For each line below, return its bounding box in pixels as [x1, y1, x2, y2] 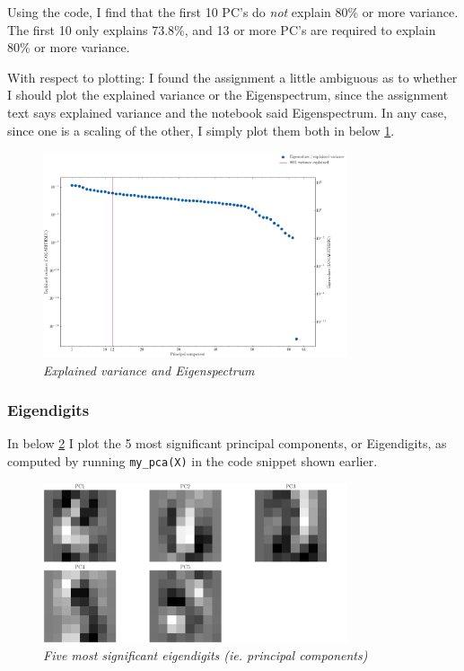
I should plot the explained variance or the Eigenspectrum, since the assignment [7, 85, 449, 104]
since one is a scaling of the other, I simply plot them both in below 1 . [7, 120, 395, 139]
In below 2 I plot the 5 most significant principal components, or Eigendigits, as [7, 434, 447, 453]
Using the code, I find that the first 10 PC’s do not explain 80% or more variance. [7, 3, 459, 21]
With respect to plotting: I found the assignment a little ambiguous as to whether [7, 67, 458, 86]
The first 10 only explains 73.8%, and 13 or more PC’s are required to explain [7, 20, 436, 39]
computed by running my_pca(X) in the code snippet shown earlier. [7, 452, 378, 471]
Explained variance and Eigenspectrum [43, 360, 255, 379]
